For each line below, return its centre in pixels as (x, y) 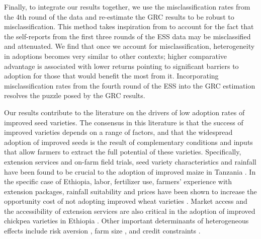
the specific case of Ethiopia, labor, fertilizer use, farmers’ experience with (118, 181)
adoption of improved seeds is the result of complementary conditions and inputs (128, 142)
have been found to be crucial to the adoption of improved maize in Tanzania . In (130, 171)
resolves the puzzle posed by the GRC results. (75, 95)
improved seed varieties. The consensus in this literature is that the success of (124, 122)
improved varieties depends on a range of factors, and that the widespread (118, 132)
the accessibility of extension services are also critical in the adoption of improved (130, 211)
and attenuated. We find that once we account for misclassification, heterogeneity (129, 46)
